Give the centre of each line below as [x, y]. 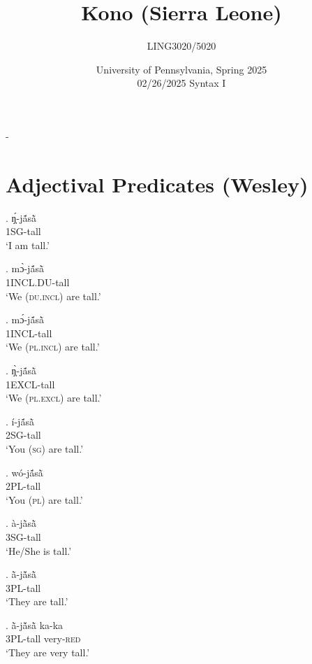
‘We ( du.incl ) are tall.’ [53, 296]
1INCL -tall [29, 333]
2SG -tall [23, 435]
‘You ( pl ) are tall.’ [44, 499]
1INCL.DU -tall [38, 282]
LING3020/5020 [181, 46]
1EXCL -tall [30, 384]
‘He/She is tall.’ [39, 550]
